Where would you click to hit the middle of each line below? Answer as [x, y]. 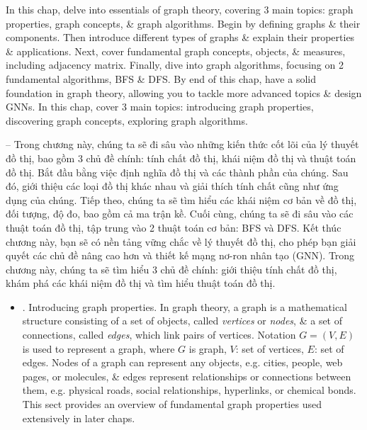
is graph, [208, 348]
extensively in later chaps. [79, 418]
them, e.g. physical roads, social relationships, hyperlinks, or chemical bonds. [189, 390]
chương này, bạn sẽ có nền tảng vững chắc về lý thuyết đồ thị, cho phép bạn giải [181, 241]
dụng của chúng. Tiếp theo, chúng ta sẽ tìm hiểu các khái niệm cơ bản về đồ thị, [181, 199]
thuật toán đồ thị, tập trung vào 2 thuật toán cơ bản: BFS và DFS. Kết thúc [174, 227]
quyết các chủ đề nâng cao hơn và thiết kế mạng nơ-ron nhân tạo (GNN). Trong [180, 255]
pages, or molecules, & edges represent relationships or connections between [187, 376]
